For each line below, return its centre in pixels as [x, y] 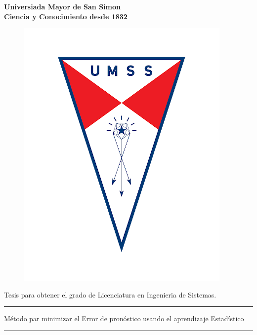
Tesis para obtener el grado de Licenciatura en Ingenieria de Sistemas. [110, 294]
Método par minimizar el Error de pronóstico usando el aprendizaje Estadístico [124, 318]
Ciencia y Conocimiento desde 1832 [66, 16]
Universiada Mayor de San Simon [62, 6]
